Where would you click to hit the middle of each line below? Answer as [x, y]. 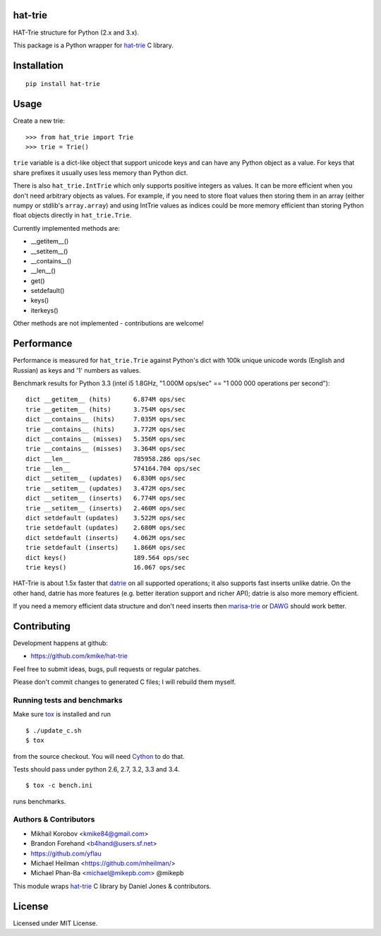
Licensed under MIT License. [55, 923]
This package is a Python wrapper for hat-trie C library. [93, 45]
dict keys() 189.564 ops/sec [108, 557]
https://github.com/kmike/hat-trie [79, 656]
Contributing [42, 626]
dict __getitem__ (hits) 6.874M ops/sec [106, 400]
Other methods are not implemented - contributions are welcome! [109, 323]
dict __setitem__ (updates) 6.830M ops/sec [106, 479]
